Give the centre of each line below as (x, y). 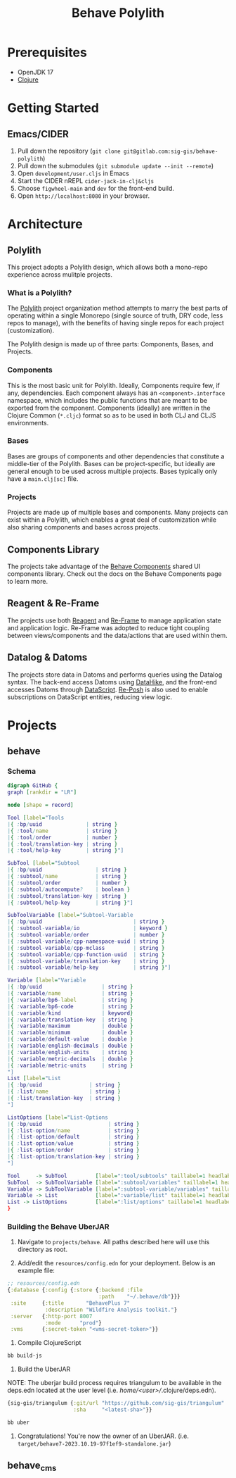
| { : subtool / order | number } (67, 883)
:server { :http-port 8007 (51, 1316)
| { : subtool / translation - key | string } (67, 896)
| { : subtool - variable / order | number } (86, 935)
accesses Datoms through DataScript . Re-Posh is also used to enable (108, 689)
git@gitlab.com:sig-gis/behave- (171, 151)
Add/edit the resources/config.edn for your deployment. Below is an (116, 1263)
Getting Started (53, 108)
